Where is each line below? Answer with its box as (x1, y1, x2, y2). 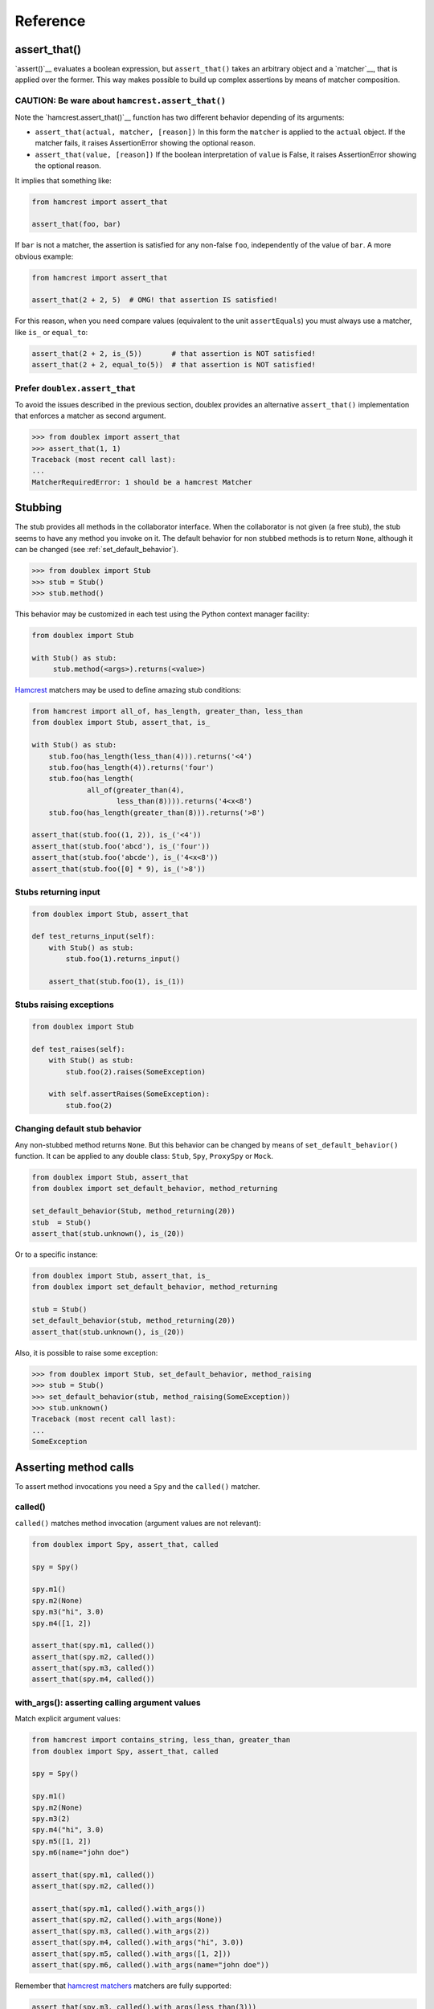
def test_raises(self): (31, 1045, 126, 1054)
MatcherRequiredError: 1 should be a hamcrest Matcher (31, 477, 252, 486)
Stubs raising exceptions (14, 999, 114, 1010)
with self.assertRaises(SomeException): (48, 1090, 211, 1099)
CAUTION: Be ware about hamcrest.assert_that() (14, 95, 227, 106)
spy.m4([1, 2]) (31, 1618, 92, 1627)
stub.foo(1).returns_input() (65, 955, 181, 964)
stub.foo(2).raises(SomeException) (65, 1067, 207, 1076)
